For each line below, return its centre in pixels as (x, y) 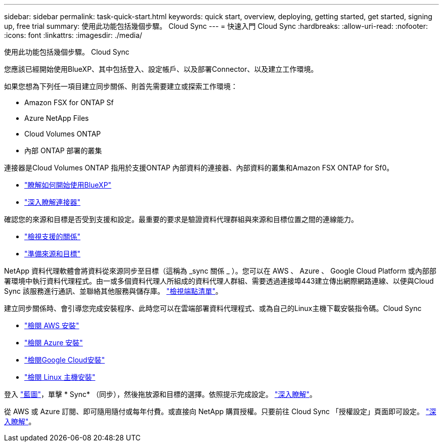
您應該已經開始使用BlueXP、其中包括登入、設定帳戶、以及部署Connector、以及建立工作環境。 (161, 69)
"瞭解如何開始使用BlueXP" (68, 185)
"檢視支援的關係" (53, 236)
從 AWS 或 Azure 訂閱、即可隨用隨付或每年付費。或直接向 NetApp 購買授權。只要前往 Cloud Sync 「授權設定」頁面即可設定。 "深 (220, 411)
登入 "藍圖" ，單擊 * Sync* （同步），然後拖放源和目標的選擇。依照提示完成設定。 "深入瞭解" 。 (160, 394)
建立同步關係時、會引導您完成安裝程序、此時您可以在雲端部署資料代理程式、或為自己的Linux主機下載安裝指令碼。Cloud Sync (213, 308)
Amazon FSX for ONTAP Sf (69, 102)
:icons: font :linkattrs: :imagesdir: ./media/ (73, 35)
